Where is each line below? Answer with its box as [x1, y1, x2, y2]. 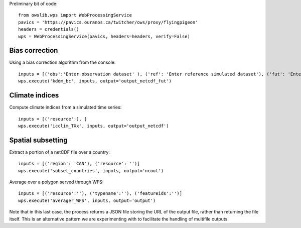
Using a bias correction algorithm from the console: [9, 59, 116, 65]
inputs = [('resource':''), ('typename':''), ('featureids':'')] [18, 191, 183, 196]
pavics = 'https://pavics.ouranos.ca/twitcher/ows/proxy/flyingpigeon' [18, 19, 198, 25]
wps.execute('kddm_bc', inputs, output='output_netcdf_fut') [18, 78, 172, 84]
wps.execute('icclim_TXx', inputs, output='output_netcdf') [18, 123, 169, 129]
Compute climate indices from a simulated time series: [9, 104, 122, 110]
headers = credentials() [18, 27, 79, 32]
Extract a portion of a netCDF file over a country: [9, 149, 110, 155]
